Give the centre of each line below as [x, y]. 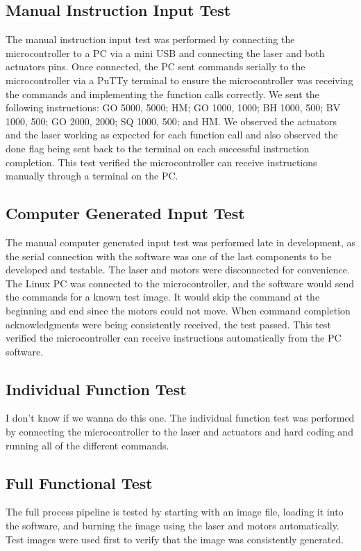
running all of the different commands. [87, 445]
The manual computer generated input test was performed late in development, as [180, 242]
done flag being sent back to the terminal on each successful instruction [158, 148]
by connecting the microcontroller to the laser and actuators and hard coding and [179, 432]
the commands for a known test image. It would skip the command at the [163, 297]
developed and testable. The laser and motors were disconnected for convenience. [178, 270]
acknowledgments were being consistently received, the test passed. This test [168, 324]
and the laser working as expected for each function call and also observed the [172, 135]
